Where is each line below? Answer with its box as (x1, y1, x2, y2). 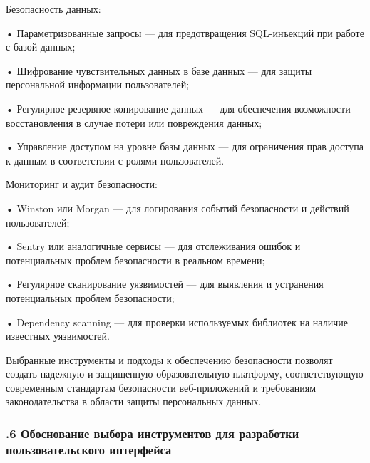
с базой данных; (6, 39, 76, 54)
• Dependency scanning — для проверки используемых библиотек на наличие (6, 314, 348, 329)
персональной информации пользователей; (6, 77, 190, 92)
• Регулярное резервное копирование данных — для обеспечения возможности (6, 100, 351, 115)
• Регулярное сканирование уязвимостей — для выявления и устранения (6, 276, 324, 291)
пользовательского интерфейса (6, 440, 172, 458)
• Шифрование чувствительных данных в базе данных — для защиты (6, 63, 312, 78)
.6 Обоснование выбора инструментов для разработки (6, 424, 299, 442)
